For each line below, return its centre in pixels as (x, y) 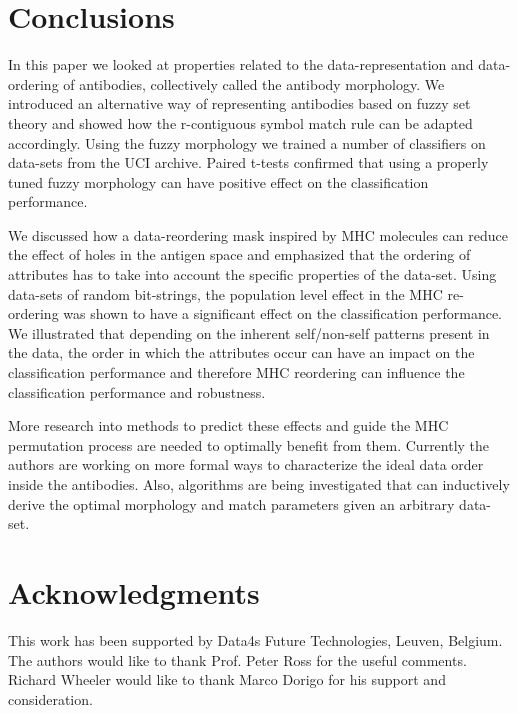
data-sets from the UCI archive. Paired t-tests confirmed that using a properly (248, 162)
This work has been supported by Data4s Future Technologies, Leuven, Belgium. (255, 639)
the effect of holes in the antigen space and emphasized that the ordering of (239, 254)
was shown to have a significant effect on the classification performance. (283, 313)
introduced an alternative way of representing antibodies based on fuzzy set (239, 103)
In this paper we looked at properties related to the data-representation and (241, 64)
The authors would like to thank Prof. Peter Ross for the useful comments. (237, 659)
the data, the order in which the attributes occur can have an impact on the (241, 352)
